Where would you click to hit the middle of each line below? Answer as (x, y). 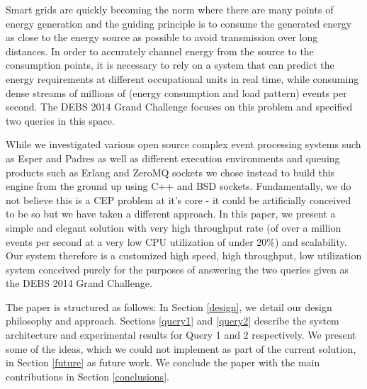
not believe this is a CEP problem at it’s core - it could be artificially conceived (179, 199)
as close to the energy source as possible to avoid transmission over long (162, 37)
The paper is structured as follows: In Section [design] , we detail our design (169, 306)
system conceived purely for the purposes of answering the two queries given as (177, 269)
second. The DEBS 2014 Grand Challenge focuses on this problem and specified (179, 107)
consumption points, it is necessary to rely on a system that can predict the (170, 65)
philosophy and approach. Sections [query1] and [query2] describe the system (173, 321)
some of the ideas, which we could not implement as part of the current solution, (181, 348)
